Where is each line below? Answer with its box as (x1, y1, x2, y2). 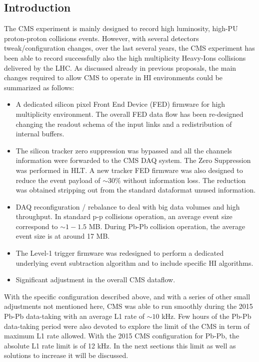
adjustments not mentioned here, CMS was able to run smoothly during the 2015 (4, 301, 253, 311)
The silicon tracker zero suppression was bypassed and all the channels (15, 145, 232, 155)
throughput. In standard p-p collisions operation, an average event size (15, 211, 232, 222)
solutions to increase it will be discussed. (4, 350, 128, 360)
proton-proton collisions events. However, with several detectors (4, 33, 199, 43)
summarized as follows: (4, 82, 74, 92)
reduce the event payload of (15, 174, 100, 185)
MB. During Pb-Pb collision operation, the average (88, 221, 245, 231)
